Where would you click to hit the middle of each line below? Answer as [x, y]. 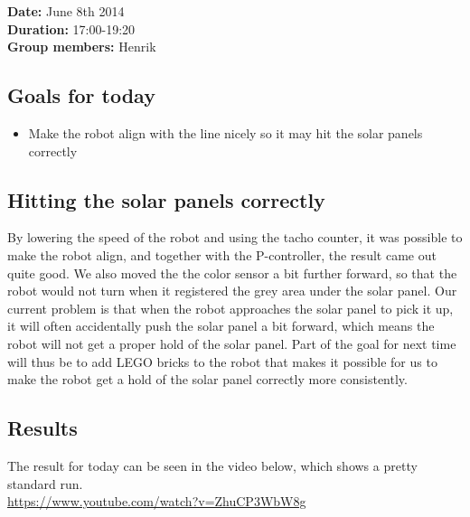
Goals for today [81, 95]
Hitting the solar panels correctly [166, 199]
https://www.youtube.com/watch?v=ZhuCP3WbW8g [157, 501]
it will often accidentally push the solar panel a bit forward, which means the [221, 326]
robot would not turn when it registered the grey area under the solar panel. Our [232, 291]
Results [42, 428]
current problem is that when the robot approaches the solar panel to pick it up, [230, 308]
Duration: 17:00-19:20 [71, 28]
